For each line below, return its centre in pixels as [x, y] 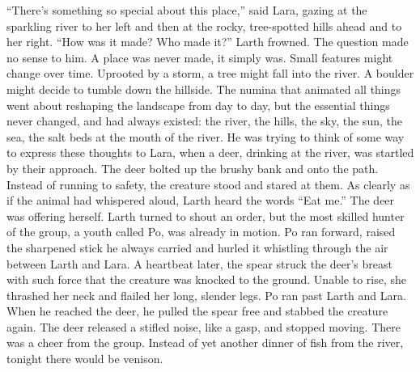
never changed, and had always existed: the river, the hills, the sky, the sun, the [204, 121]
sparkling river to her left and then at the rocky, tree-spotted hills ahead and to [204, 25]
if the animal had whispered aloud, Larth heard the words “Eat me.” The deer [201, 200]
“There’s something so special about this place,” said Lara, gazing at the [187, 10]
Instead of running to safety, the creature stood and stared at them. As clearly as [208, 184]
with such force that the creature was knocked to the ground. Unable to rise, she [206, 279]
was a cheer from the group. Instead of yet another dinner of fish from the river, [205, 342]
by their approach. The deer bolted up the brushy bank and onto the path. [193, 168]
